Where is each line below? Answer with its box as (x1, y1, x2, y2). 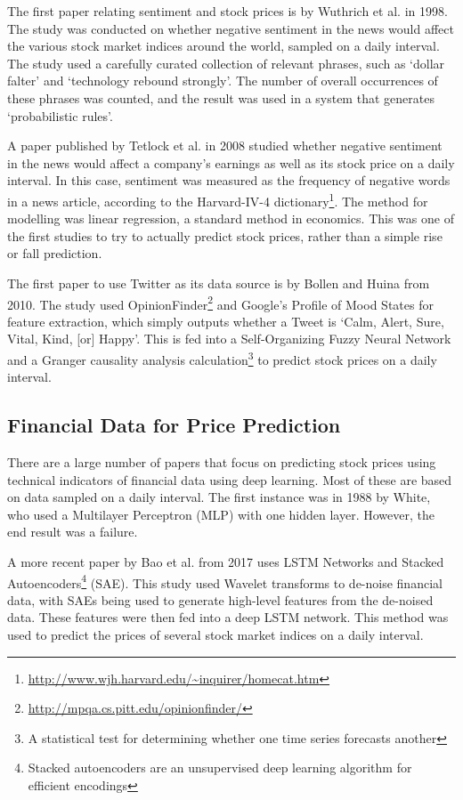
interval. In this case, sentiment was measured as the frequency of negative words (7, 171, 451, 190)
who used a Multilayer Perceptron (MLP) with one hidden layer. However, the (7, 505, 435, 523)
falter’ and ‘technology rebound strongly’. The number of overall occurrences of (7, 71, 438, 90)
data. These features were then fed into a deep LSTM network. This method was (7, 608, 449, 626)
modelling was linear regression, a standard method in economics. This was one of (7, 209, 454, 228)
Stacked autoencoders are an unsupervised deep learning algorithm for (28, 758, 412, 777)
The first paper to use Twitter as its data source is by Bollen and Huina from (7, 273, 430, 292)
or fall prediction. (7, 244, 102, 263)
